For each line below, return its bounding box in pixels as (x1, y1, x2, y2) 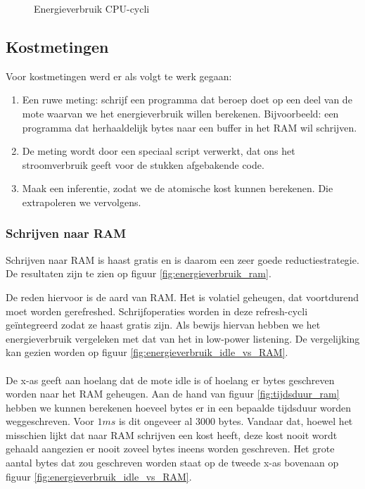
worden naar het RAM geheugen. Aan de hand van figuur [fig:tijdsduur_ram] (6, 386, 340, 401)
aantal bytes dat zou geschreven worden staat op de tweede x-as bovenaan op (6, 455, 339, 470)
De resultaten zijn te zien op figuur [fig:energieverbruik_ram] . (6, 266, 271, 281)
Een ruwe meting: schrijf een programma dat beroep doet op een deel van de (22, 92, 352, 107)
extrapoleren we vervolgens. (22, 194, 141, 209)
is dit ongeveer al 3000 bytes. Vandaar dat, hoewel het (118, 414, 353, 428)
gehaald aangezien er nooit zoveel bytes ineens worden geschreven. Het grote (6, 441, 335, 456)
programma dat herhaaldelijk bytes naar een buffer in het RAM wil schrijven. (22, 120, 357, 134)
